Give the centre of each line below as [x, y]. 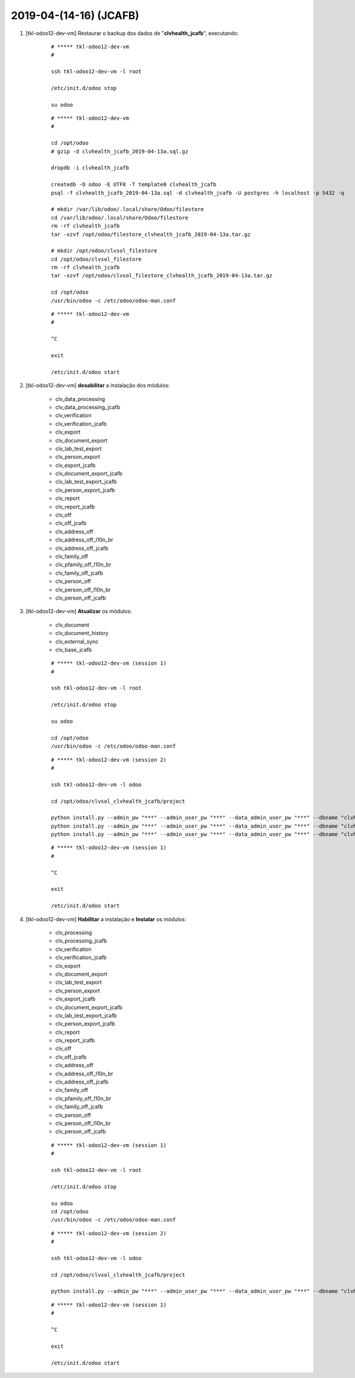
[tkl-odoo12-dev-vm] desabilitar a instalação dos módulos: [98, 386]
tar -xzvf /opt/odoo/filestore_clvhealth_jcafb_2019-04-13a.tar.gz [151, 234]
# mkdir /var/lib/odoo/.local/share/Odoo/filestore [128, 209]
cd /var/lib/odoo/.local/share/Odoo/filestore [120, 217]
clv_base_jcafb [74, 649]
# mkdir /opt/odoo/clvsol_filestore [104, 251]
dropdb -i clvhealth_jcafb [90, 168]
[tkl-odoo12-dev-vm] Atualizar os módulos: [79, 611]
